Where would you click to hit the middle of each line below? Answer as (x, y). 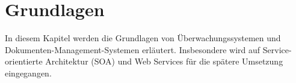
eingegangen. (28, 73)
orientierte (24, 61)
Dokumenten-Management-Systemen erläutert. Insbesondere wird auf (133, 49)
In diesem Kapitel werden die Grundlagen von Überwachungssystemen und (143, 38)
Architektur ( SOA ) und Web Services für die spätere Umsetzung (164, 61)
